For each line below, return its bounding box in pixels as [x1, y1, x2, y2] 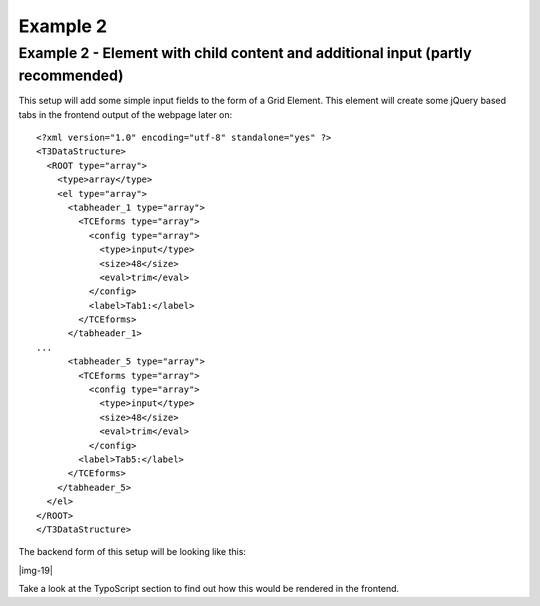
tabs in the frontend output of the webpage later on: [18, 108, 233, 120]
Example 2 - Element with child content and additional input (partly [18, 44, 472, 62]
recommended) [18, 66, 124, 85]
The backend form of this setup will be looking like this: [18, 546, 247, 558]
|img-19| [18, 564, 54, 576]
